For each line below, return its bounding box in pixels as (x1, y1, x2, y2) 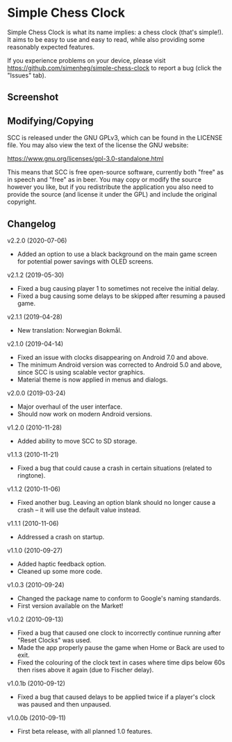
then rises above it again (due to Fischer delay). (17, 665, 154, 674)
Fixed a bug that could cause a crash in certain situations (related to (17, 464, 213, 472)
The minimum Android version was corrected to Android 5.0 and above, (17, 361, 222, 369)
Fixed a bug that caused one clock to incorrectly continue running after (17, 628, 221, 637)
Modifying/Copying (7, 115, 94, 127)
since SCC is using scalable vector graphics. (17, 368, 145, 376)
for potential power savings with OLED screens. (17, 257, 154, 266)
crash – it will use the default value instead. (17, 506, 141, 514)
